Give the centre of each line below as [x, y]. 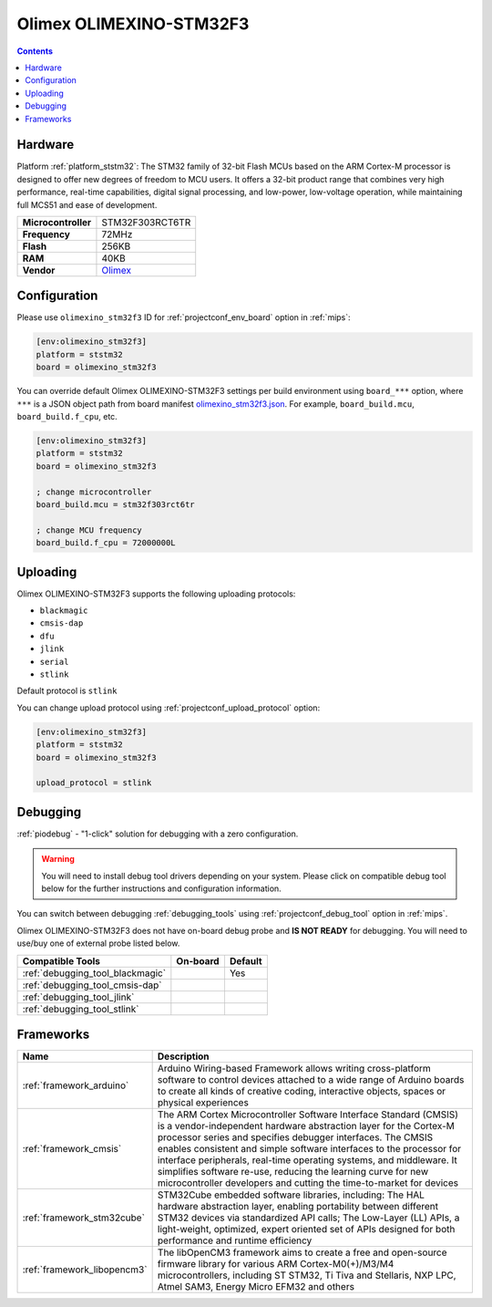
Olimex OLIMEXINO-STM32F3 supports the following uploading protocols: [156, 594]
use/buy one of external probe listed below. [98, 943]
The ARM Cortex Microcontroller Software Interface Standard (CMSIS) [308, 1115]
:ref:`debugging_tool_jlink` [78, 997]
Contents [35, 51]
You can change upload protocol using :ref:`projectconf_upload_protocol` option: [169, 708]
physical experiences [203, 1103]
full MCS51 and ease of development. [87, 204]
